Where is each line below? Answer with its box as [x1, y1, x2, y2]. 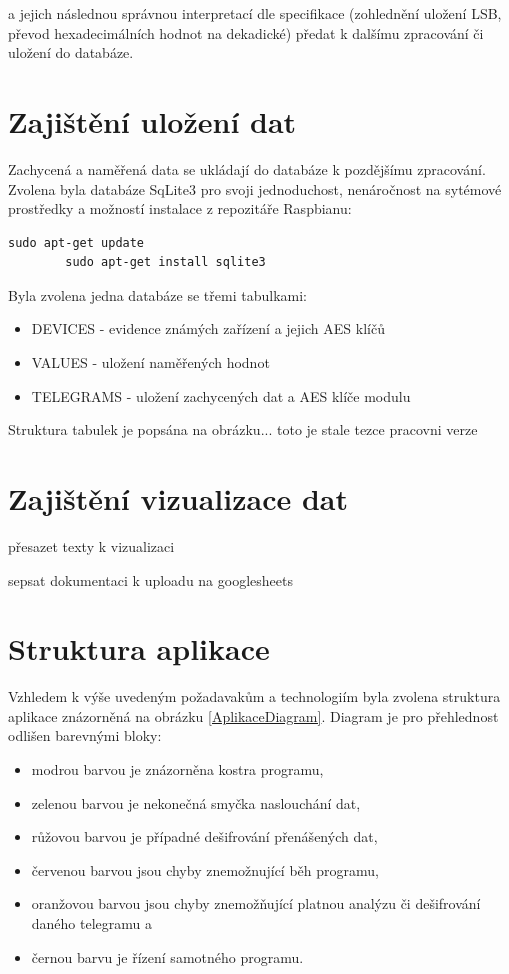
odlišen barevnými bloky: [8, 725, 162, 746]
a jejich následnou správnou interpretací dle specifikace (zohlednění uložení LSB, [8, 3, 502, 23]
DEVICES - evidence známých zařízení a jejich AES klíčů [31, 318, 385, 339]
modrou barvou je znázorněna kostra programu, [31, 759, 324, 780]
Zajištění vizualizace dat [8, 478, 348, 519]
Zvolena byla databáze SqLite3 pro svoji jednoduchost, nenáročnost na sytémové [8, 178, 502, 199]
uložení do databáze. [8, 42, 134, 63]
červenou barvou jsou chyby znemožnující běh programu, [31, 859, 379, 880]
